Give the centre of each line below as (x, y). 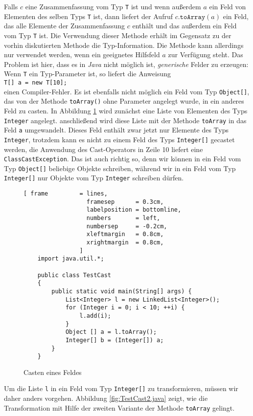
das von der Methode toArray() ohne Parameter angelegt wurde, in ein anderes (124, 101)
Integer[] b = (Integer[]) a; (115, 340)
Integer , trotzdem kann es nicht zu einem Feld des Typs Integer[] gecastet (119, 139)
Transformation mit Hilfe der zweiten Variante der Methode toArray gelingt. (119, 407)
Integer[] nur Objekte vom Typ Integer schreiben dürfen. (94, 178)
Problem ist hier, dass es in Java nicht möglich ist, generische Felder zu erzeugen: (126, 64)
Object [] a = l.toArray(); (111, 332)
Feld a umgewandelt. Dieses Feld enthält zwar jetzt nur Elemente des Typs (116, 130)
